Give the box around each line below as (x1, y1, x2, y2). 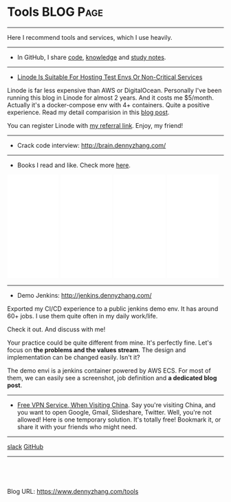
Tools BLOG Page (7, 4, 103, 20)
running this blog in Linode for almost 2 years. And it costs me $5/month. (7, 94, 214, 102)
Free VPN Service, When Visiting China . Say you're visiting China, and (16, 400, 216, 409)
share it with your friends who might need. (16, 422, 137, 430)
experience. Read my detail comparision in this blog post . (7, 108, 170, 116)
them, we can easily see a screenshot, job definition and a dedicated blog (7, 373, 217, 382)
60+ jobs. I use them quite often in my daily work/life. (7, 312, 158, 320)
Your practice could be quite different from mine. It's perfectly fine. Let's (7, 338, 212, 347)
